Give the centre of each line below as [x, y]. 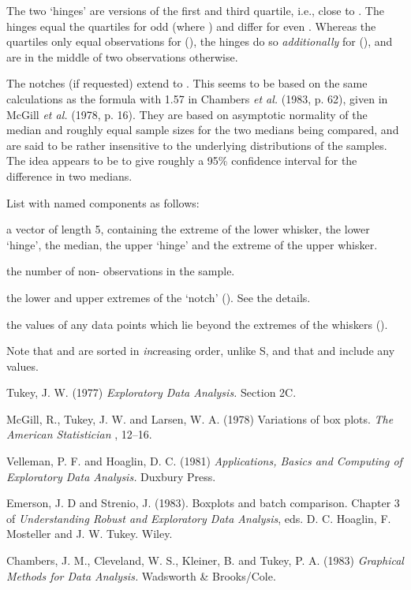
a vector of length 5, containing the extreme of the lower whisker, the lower [188, 229]
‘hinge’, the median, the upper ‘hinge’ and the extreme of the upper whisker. [192, 244]
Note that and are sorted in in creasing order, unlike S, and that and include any [201, 351]
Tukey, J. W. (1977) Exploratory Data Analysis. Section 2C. [151, 392]
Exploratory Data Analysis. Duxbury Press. [111, 476]
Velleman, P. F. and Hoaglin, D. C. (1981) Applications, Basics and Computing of [204, 461]
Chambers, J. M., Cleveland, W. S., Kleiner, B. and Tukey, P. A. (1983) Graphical [205, 560]
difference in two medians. [69, 176]
